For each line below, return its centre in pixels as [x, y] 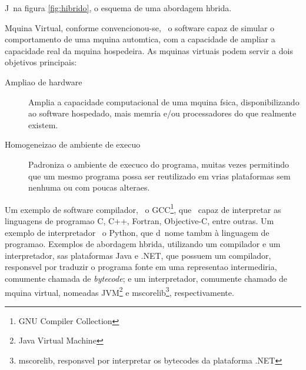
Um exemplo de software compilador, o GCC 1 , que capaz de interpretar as [143, 208]
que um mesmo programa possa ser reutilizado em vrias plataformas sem [159, 176]
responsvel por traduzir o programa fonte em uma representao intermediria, [141, 267]
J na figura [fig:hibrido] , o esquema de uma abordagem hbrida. [118, 8]
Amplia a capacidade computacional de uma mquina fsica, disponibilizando [164, 101]
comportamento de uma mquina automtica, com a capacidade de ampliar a [140, 39]
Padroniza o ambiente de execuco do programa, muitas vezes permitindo [159, 164]
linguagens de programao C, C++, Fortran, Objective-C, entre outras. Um [139, 220]
